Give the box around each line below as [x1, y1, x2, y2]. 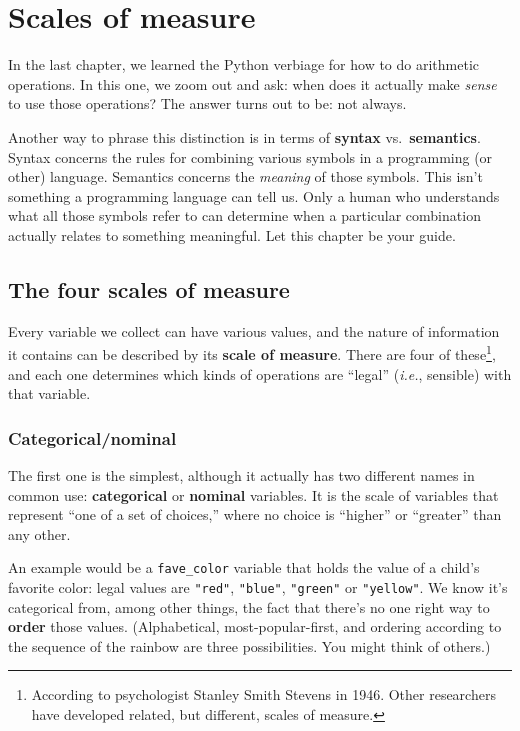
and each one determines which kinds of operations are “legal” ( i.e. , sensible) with [8, 363, 512, 384]
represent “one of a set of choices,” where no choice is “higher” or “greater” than [8, 504, 502, 525]
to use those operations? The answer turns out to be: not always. [8, 93, 407, 114]
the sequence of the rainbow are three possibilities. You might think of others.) [8, 635, 491, 656]
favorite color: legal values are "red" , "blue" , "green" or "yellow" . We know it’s [8, 576, 508, 597]
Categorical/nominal [8, 425, 177, 450]
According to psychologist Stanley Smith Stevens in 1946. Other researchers [31, 684, 496, 705]
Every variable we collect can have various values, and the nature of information [8, 320, 500, 341]
